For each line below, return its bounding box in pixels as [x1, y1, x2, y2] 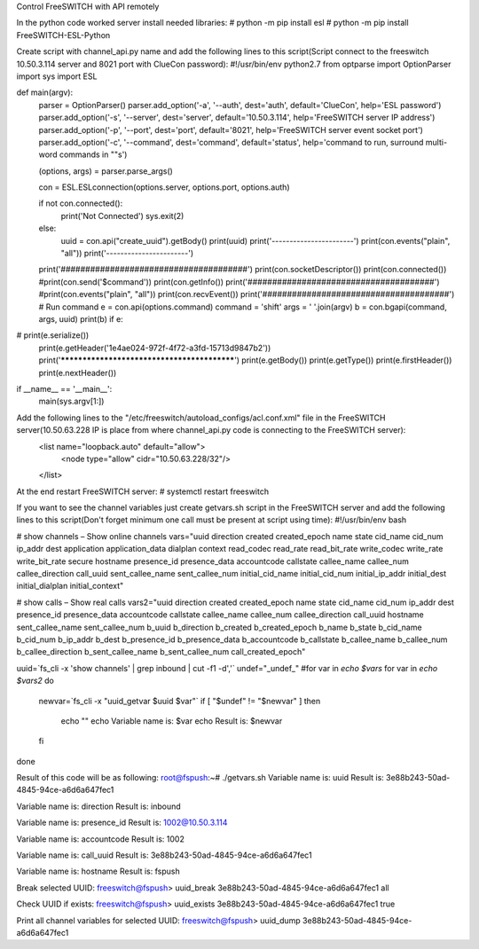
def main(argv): [16, 87, 74, 98]
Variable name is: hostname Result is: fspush [16, 866, 181, 877]
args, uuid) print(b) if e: [38, 313, 123, 324]
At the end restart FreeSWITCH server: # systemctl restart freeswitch [16, 486, 270, 497]
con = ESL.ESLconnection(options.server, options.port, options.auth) [38, 182, 290, 192]
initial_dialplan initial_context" [16, 581, 124, 592]
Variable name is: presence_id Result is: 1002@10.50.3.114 [16, 817, 228, 828]
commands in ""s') [59, 149, 128, 160]
